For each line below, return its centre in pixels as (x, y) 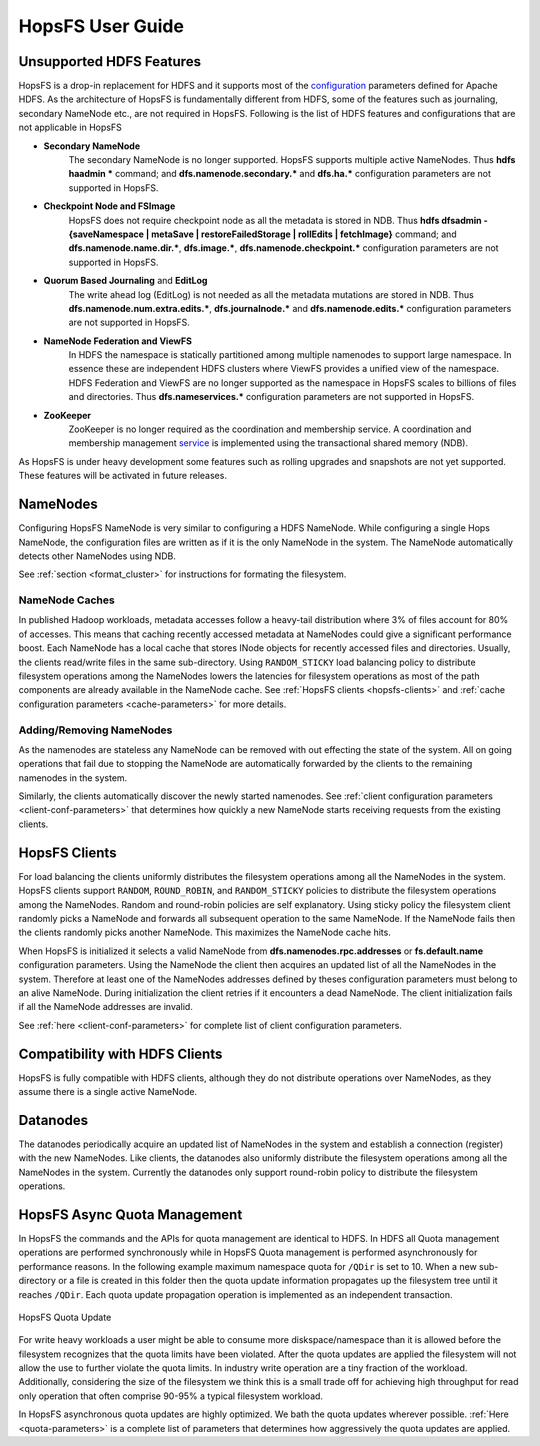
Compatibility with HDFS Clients (120, 1053)
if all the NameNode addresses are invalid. (106, 1007)
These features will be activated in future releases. (122, 476)
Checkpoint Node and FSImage (109, 206)
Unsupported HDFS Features (110, 61)
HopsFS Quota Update (65, 1317)
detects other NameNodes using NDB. (97, 556)
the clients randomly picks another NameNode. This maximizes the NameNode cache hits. (205, 932)
